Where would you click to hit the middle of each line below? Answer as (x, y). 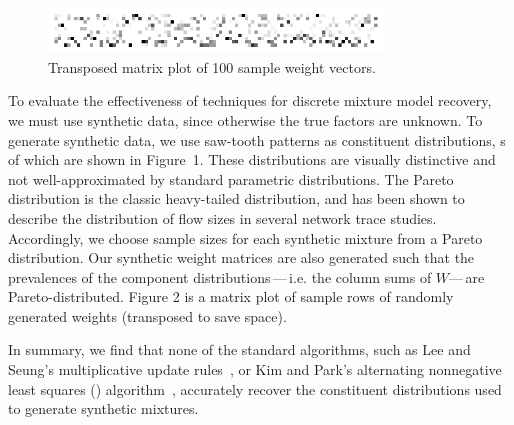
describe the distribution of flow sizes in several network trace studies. (222, 217)
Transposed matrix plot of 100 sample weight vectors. (212, 66)
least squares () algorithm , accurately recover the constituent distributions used (255, 388)
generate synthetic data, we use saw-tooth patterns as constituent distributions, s (257, 139)
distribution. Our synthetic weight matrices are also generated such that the (241, 257)
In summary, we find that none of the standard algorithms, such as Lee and (239, 349)
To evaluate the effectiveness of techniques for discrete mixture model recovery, (250, 100)
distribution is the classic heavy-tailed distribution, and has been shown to (236, 198)
